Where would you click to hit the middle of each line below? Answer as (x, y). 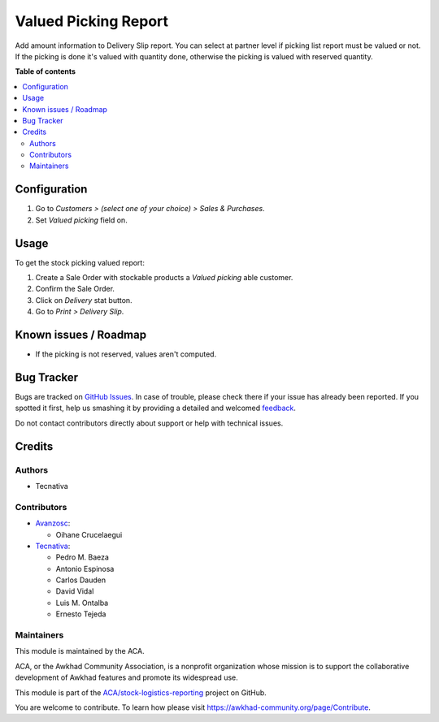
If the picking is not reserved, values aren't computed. (126, 354)
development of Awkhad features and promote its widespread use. (127, 677)
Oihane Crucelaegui (89, 534)
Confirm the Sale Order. (75, 289)
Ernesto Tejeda (81, 614)
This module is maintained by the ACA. (80, 651)
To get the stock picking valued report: (80, 262)
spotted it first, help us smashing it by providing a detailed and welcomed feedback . (156, 408)
